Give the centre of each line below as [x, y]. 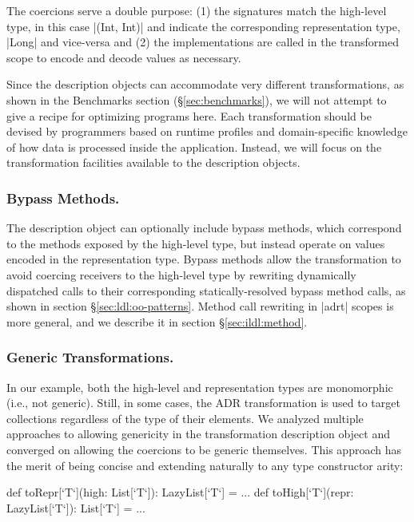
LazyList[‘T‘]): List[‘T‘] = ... [76, 507]
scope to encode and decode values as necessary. [124, 57]
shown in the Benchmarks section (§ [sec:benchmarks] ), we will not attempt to [197, 99]
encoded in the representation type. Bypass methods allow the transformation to [204, 259]
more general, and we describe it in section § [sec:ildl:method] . [157, 321]
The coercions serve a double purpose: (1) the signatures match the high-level [197, 10]
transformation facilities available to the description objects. [153, 162]
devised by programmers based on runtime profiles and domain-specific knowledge [207, 131]
